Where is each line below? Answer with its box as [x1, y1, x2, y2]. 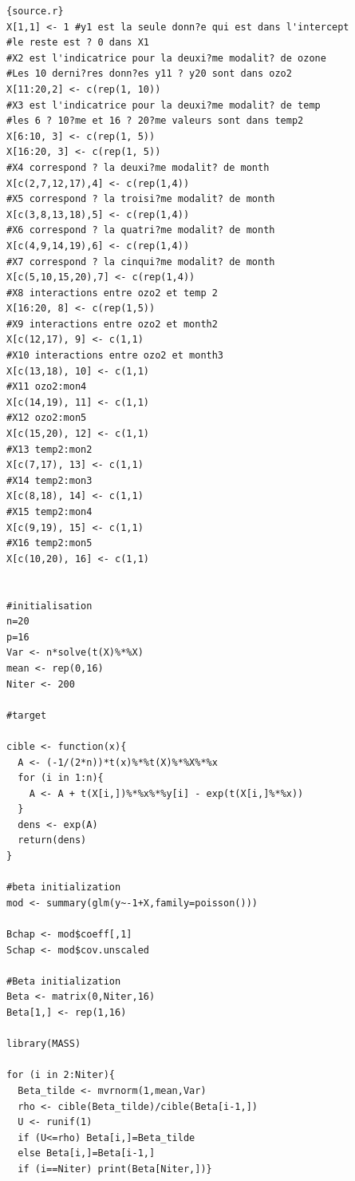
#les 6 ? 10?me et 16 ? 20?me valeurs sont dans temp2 [6, 115, 304, 127]
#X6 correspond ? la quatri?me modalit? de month [6, 224, 275, 236]
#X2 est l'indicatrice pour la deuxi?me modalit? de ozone [6, 52, 326, 64]
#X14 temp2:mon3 [6, 474, 93, 486]
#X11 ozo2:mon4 [6, 381, 87, 393]
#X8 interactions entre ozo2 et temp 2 [6, 287, 218, 299]
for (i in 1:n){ [18, 772, 104, 784]
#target [6, 709, 47, 721]
